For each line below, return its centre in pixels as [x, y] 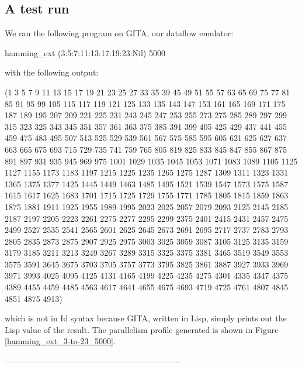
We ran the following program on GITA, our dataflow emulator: [119, 33]
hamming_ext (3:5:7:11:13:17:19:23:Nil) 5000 [85, 52]
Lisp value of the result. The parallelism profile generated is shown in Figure [142, 329]
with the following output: [52, 72]
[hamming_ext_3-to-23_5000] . [60, 341]
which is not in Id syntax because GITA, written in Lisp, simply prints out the [146, 318]
